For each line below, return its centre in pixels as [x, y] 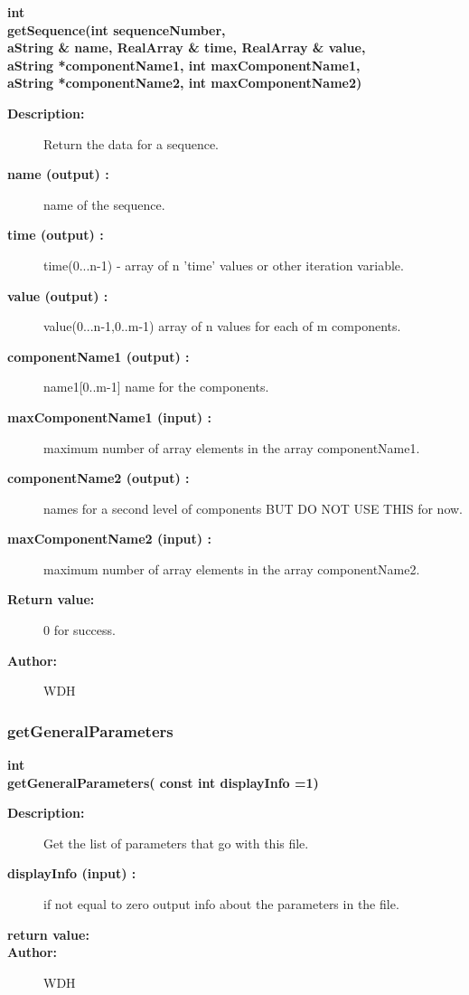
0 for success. [80, 630]
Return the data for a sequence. [131, 143]
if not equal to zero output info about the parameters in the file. [221, 904]
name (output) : [58, 174]
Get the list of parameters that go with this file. [176, 843]
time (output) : [56, 235]
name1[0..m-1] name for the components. [156, 387]
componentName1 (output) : [98, 356]
